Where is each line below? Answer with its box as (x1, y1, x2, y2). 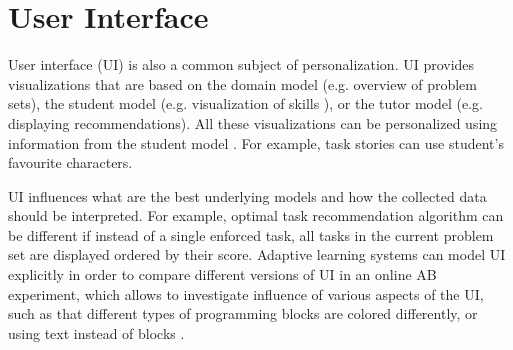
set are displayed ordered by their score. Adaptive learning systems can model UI (8, 244, 506, 265)
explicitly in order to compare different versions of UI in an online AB (8, 264, 437, 285)
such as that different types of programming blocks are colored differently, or (8, 303, 478, 324)
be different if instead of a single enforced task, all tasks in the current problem (8, 224, 494, 245)
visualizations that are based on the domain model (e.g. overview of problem (8, 73, 477, 94)
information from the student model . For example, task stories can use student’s (8, 132, 504, 153)
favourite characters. (8, 152, 133, 173)
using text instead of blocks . (8, 322, 185, 343)
